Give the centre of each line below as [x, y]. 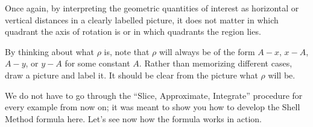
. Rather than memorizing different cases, [216, 63]
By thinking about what [50, 51]
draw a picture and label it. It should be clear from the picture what [131, 75]
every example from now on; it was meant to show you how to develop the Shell [153, 107]
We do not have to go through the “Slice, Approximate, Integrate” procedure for [154, 95]
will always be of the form [207, 51]
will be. [282, 75]
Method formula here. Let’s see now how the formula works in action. [134, 118]
